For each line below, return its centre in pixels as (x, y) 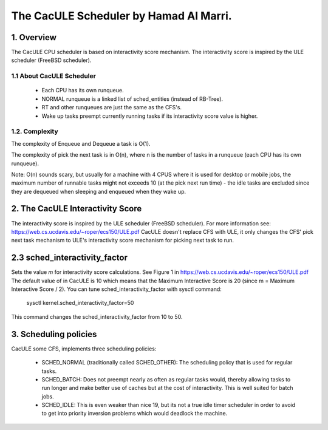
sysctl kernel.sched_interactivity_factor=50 (80, 303)
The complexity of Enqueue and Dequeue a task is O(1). (81, 143)
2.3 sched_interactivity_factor (69, 258)
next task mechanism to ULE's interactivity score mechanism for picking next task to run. (122, 241)
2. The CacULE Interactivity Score (77, 209)
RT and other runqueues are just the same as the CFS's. (112, 107)
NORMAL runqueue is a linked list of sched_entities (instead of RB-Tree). (132, 99)
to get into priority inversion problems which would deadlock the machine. (135, 414)
